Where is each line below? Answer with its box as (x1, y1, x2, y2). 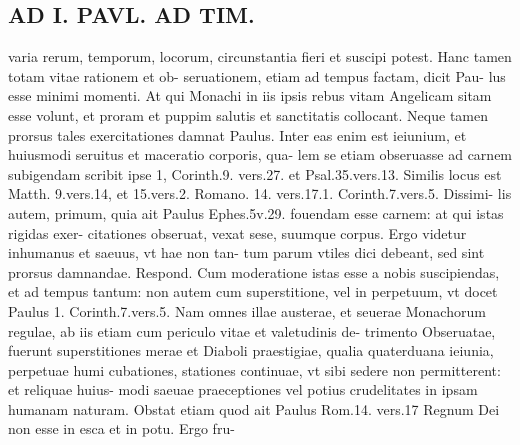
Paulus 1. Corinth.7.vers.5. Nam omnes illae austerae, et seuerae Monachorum (8, 300, 486, 321)
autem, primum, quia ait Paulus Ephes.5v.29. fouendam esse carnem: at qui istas (8, 202, 504, 223)
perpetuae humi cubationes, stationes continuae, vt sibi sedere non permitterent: (8, 359, 501, 380)
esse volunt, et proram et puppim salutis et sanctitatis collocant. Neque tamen (8, 104, 489, 125)
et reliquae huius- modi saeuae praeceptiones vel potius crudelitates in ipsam (8, 379, 478, 400)
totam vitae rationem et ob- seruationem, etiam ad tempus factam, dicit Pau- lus (8, 65, 506, 86)
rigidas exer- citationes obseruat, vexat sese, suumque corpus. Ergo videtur (8, 222, 467, 243)
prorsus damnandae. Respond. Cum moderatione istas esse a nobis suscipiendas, (8, 261, 500, 282)
